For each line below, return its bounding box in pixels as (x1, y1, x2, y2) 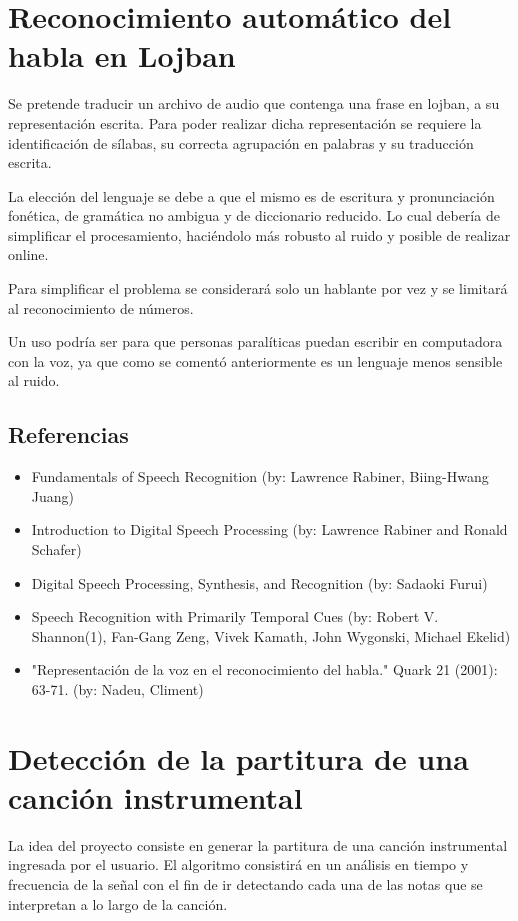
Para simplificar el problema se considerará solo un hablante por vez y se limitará (8, 278, 508, 299)
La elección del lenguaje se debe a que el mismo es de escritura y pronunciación (8, 185, 495, 206)
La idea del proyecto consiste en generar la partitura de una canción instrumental (8, 834, 508, 855)
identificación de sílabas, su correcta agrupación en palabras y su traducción (8, 132, 474, 153)
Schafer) (31, 539, 82, 560)
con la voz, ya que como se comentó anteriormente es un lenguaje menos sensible (8, 350, 503, 371)
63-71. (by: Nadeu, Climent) (31, 678, 204, 699)
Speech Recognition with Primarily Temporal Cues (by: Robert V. (31, 606, 439, 627)
